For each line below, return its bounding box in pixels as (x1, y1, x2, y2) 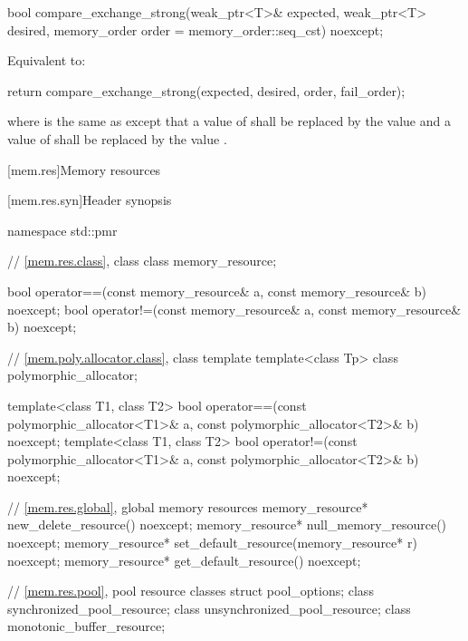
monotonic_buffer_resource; (7, 617, 166, 636)
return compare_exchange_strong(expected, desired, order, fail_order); (7, 81, 406, 100)
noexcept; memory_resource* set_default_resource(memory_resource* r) (7, 533, 417, 552)
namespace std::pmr (7, 220, 118, 239)
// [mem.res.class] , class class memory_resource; (7, 251, 277, 270)
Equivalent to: (7, 51, 86, 70)
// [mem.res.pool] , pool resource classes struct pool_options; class (7, 581, 374, 600)
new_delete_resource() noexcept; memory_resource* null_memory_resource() (7, 515, 447, 534)
